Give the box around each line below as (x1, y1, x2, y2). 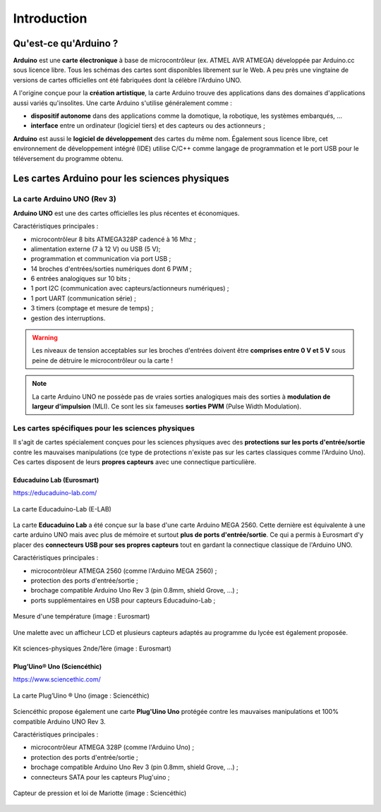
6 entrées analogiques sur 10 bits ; (30, 274, 131, 283)
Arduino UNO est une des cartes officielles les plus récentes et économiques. (13, 209, 240, 217)
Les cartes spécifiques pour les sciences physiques (13, 423, 195, 433)
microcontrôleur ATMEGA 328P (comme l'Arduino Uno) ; (30, 743, 195, 751)
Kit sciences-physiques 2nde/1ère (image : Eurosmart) (13, 644, 172, 653)
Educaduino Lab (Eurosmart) (13, 475, 99, 484)
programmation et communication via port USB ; (30, 255, 171, 263)
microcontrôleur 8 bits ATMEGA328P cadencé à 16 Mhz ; (30, 235, 197, 243)
